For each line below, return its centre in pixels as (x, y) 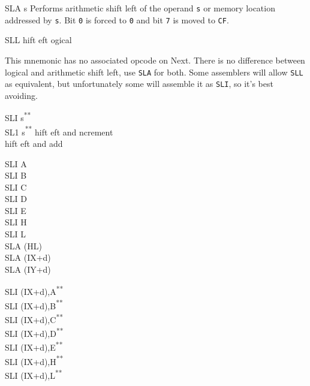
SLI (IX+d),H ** (34, 360)
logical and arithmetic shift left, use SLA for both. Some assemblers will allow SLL (154, 72)
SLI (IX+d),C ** (34, 318)
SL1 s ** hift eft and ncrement (59, 131)
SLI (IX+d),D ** (34, 332)
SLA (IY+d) (28, 269)
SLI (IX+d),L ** (34, 374)
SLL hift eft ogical (38, 40)
